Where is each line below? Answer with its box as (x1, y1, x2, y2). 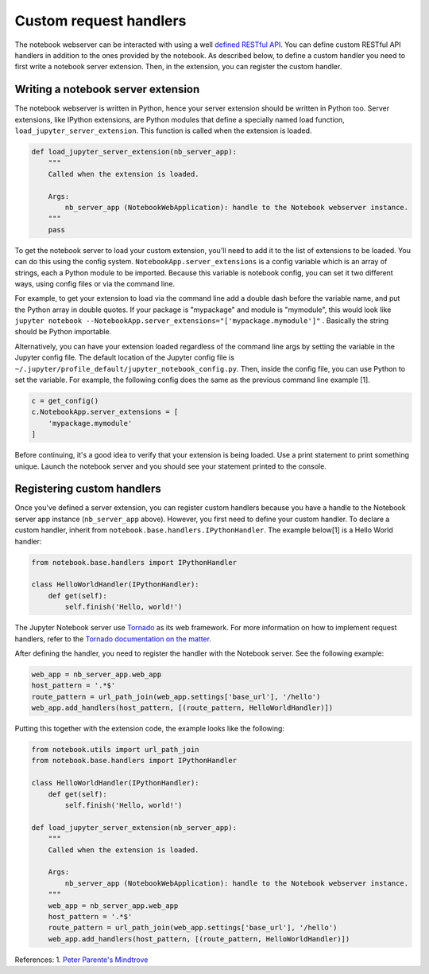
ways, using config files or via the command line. (14, 279, 175, 288)
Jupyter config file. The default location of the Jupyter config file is (14, 353, 234, 362)
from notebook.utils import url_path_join (31, 745, 199, 754)
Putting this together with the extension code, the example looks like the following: (14, 724, 285, 734)
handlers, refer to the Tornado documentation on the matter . (14, 633, 212, 644)
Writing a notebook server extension (14, 83, 200, 96)
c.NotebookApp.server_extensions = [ (31, 407, 179, 417)
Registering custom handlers (14, 482, 162, 496)
